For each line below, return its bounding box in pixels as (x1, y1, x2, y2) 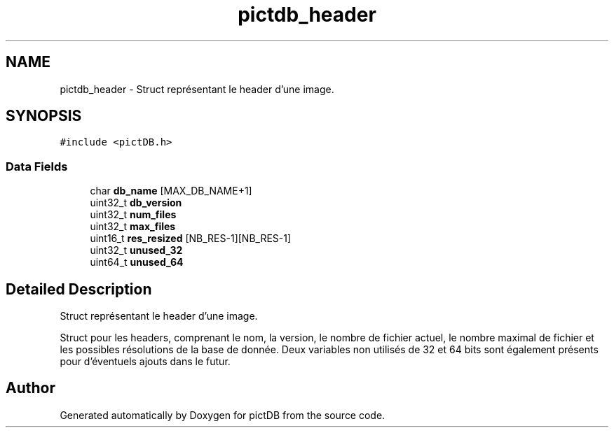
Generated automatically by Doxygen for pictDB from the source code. (60, 409, 386, 421)
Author (6, 379, 55, 397)
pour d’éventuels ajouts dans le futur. (60, 355, 231, 368)
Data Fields (6, 159, 68, 173)
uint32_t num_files (90, 208, 177, 221)
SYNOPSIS (6, 107, 82, 125)
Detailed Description (6, 280, 152, 298)
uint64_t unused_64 (90, 256, 184, 269)
